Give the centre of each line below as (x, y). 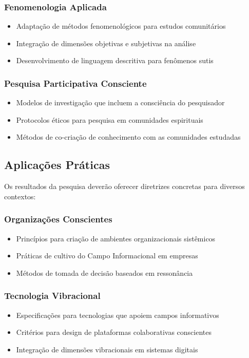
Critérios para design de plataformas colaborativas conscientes (114, 332)
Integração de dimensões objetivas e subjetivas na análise (106, 43)
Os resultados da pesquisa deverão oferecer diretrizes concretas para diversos (124, 186)
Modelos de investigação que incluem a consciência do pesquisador (120, 102)
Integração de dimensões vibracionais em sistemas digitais (107, 349)
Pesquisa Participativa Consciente (75, 83)
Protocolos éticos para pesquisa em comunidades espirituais (110, 119)
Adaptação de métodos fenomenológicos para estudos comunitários (121, 26)
